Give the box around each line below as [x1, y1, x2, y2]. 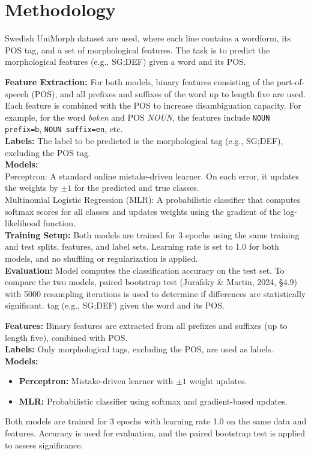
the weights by [5, 181, 58, 194]
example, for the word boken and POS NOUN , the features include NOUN [5, 110, 270, 123]
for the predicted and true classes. [74, 181, 199, 194]
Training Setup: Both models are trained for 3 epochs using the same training [5, 228, 300, 241]
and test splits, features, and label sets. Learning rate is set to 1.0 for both [5, 240, 279, 253]
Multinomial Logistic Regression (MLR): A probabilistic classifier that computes [5, 193, 301, 205]
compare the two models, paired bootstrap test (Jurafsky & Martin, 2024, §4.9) [5, 276, 297, 288]
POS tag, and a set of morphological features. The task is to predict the [5, 43, 270, 56]
